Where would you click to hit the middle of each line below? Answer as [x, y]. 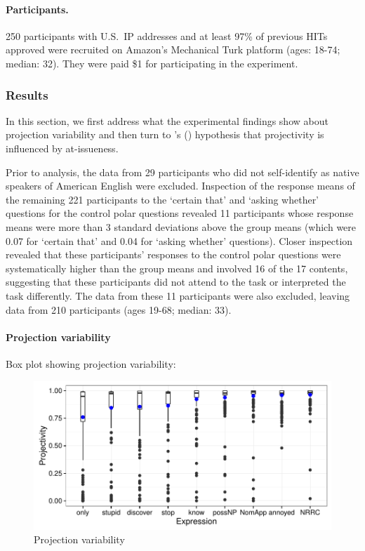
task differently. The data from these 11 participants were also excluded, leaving [178, 295]
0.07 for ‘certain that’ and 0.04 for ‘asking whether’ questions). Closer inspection [179, 240]
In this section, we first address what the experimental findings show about [167, 120]
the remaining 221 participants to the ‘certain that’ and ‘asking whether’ [162, 199]
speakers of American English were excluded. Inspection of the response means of [180, 186]
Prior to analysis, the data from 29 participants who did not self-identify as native [182, 172]
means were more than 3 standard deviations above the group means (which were [181, 226]
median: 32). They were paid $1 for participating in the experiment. [152, 63]
